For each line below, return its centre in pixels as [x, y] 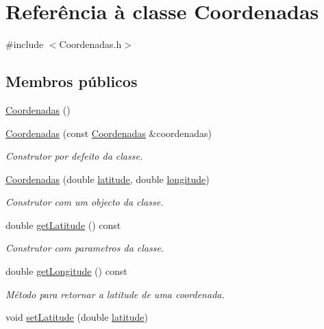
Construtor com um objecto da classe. [85, 202]
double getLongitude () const [66, 271]
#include [25, 44]
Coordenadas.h [90, 44]
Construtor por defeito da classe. [74, 156]
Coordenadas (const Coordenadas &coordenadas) [109, 133]
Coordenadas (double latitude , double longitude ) [108, 179]
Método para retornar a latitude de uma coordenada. [115, 294]
